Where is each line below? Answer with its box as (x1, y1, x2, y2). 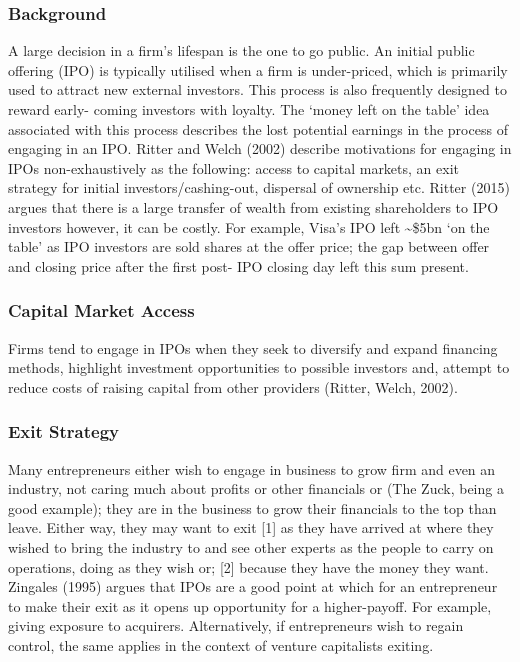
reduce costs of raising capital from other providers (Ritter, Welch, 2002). (8, 376, 458, 397)
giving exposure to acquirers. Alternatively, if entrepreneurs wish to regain (8, 615, 464, 636)
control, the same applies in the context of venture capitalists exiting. (8, 634, 434, 655)
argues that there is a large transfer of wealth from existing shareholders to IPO (8, 196, 499, 217)
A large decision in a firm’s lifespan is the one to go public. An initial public (8, 40, 475, 61)
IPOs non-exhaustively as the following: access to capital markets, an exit (8, 157, 459, 178)
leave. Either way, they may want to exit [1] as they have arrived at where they (8, 517, 494, 538)
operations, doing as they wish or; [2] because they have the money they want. (8, 556, 489, 577)
